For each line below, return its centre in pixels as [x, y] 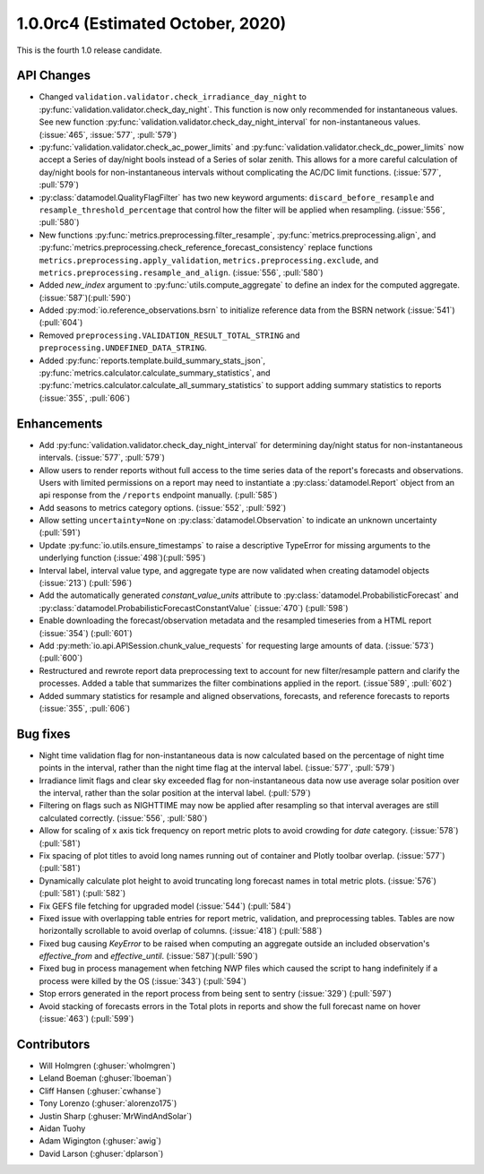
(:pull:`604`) [61, 323]
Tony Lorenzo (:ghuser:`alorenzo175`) [108, 1103]
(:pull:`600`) [61, 658]
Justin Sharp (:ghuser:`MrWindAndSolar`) [116, 1116]
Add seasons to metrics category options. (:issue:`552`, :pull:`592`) [163, 507]
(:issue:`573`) [410, 645]
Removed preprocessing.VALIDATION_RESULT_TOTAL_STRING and [169, 335]
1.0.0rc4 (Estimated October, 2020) [151, 23]
